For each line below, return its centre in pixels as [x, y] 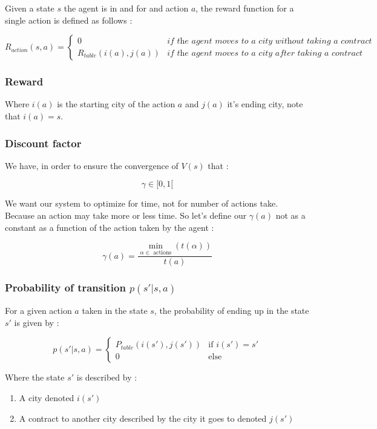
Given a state [30, 8]
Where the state [35, 377]
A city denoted [47, 397]
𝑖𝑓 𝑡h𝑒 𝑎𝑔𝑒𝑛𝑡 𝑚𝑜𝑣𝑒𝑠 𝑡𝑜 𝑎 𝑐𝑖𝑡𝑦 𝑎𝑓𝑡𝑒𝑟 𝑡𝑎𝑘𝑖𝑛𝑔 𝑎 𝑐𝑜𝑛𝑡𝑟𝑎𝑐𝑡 [265, 53]
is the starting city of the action [116, 104]
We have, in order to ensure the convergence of [92, 165]
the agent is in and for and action [126, 8]
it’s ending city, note [265, 104]
